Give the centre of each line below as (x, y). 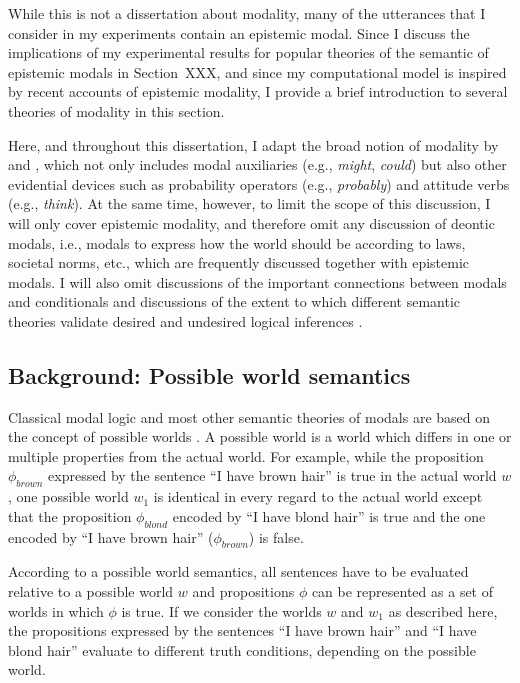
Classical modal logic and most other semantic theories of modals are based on (249, 416)
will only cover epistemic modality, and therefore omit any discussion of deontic (251, 222)
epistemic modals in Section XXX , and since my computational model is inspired (257, 71)
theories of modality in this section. (116, 110)
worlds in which (56, 610)
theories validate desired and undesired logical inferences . (185, 320)
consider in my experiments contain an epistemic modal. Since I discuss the (239, 32)
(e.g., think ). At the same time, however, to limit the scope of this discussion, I (249, 203)
